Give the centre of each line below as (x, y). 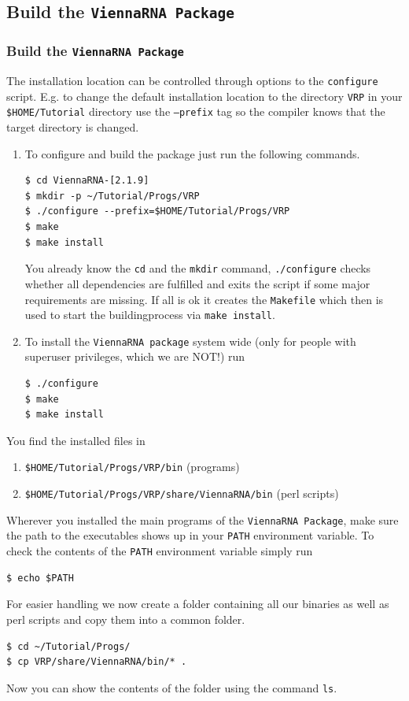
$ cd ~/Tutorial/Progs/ (68, 646)
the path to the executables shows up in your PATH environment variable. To (190, 535)
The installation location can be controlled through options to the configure (192, 81)
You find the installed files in (76, 440)
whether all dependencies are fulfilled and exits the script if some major (197, 283)
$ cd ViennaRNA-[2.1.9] (87, 181)
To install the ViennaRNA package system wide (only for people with (190, 341)
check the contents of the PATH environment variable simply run (160, 551)
